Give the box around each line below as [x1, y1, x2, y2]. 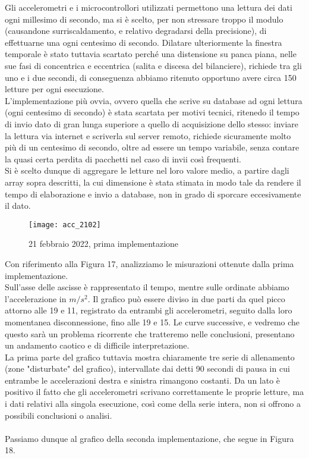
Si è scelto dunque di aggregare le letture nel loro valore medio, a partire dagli [5, 164, 289, 177]
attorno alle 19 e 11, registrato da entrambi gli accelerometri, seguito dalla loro [5, 304, 292, 316]
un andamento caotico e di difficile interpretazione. [5, 339, 190, 352]
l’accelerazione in [5, 292, 67, 305]
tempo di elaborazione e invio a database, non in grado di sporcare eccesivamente [5, 187, 301, 200]
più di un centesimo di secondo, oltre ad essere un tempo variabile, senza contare [5, 141, 299, 153]
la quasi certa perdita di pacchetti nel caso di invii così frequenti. [5, 152, 241, 165]
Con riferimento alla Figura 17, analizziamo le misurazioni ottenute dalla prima [5, 257, 294, 269]
